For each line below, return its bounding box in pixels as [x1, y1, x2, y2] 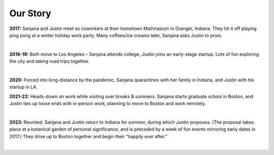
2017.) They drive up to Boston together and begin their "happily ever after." [9, 133, 167, 139]
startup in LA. [9, 84, 38, 90]
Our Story [9, 8, 52, 19]
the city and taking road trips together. [9, 58, 90, 65]
